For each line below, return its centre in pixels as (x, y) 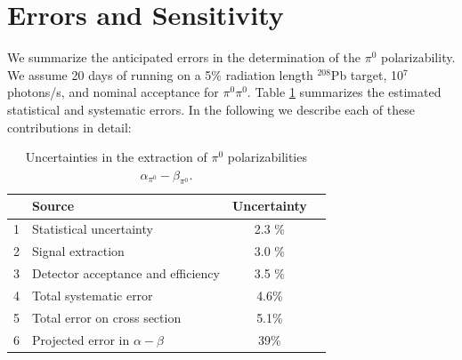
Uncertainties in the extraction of (116, 157)
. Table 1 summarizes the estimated (344, 92)
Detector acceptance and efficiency (126, 273)
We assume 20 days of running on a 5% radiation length (160, 74)
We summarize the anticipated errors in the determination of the (184, 57)
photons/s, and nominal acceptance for (113, 92)
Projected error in (81, 339)
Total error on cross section (107, 317)
